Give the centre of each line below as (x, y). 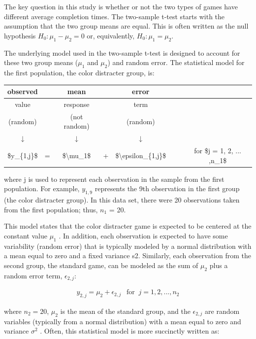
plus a (219, 265)
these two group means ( (41, 62)
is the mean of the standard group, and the (125, 311)
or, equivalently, (111, 35)
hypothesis (20, 35)
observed (23, 91)
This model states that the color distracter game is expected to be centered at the (128, 226)
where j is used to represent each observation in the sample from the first (114, 179)
